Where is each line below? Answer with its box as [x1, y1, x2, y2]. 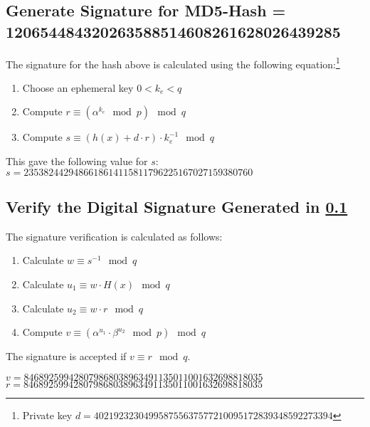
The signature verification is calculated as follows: [6, 228, 223, 243]
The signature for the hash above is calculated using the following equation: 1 [6, 54, 340, 71]
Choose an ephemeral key [22, 80, 134, 95]
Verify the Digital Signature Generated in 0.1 [6, 196, 348, 218]
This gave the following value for [6, 154, 148, 169]
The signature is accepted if [6, 349, 127, 364]
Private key [22, 407, 73, 422]
